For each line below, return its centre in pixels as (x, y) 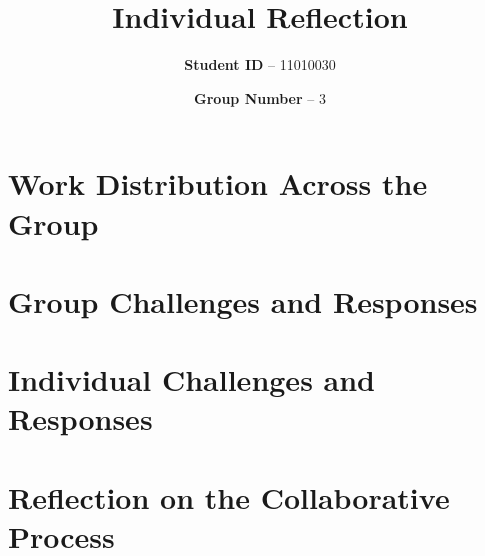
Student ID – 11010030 (260, 64)
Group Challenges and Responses (243, 300)
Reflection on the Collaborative (229, 496)
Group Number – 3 (260, 97)
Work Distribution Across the (218, 183)
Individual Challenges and (191, 379)
